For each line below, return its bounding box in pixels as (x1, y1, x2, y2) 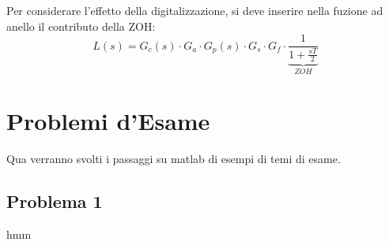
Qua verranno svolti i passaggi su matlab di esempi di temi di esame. (6, 150, 341, 166)
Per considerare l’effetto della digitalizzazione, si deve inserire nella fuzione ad (6, 2, 383, 18)
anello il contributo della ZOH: (6, 17, 156, 34)
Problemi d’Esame (6, 105, 210, 137)
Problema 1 (6, 188, 103, 213)
